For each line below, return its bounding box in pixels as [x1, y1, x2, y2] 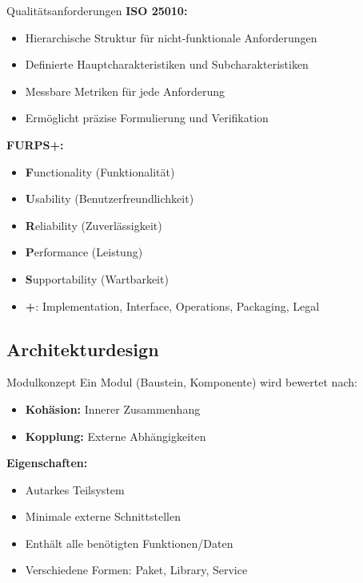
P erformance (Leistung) [25, 244, 143, 260]
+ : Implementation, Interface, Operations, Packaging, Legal [25, 297, 320, 314]
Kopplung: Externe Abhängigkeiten [25, 427, 206, 444]
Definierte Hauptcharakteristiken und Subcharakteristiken [25, 56, 309, 73]
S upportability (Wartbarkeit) [25, 270, 169, 287]
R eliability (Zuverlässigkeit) [25, 216, 162, 233]
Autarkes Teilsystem [25, 481, 125, 498]
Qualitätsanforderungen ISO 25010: [6, 2, 188, 18]
